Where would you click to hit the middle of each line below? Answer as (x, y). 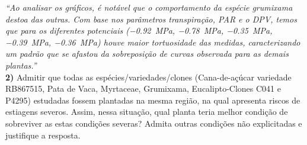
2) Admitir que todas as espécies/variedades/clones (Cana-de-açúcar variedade (148, 77)
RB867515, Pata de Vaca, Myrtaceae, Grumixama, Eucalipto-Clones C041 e (143, 88)
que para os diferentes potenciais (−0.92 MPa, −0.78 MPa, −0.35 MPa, (139, 30)
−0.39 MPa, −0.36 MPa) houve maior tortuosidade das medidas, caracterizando (153, 42)
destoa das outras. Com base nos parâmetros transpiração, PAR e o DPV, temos (151, 19)
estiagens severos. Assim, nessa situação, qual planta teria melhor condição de (147, 112)
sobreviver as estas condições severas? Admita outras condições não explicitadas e (154, 123)
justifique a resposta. (43, 135)
